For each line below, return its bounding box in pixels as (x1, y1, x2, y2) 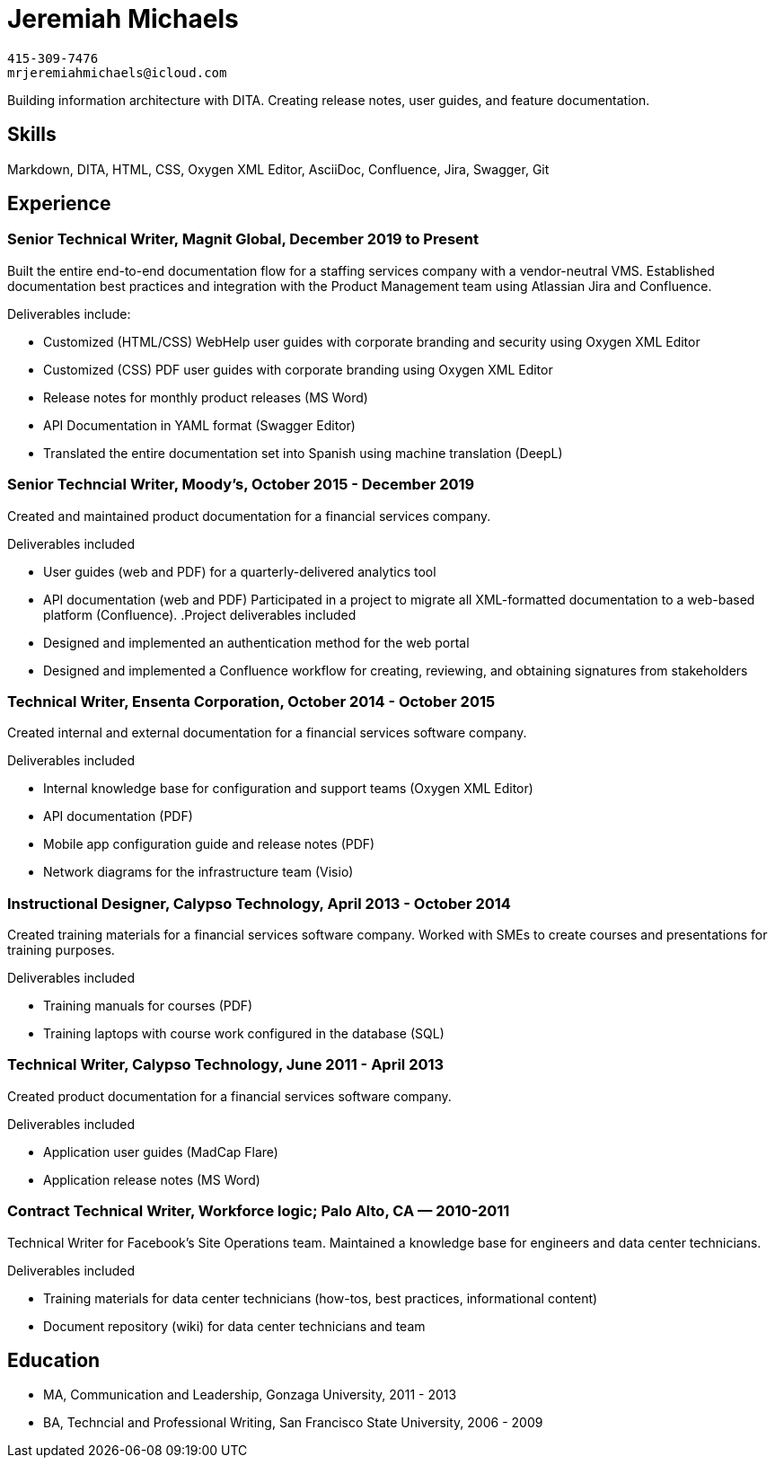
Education (7, 1348, 101, 1372)
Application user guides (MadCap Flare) (43, 1143, 278, 1160)
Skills (7, 123, 57, 146)
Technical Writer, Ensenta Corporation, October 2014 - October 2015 (7, 692, 496, 710)
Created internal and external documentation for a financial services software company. (7, 725, 527, 741)
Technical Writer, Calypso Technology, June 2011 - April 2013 (7, 1055, 445, 1074)
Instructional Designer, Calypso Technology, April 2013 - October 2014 (7, 894, 511, 913)
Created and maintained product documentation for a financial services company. (7, 507, 491, 524)
